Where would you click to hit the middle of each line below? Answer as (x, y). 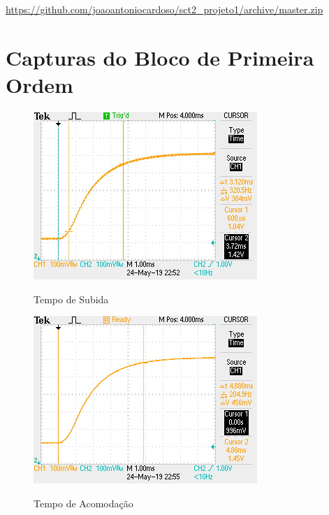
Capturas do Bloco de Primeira (160, 57)
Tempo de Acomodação (83, 503)
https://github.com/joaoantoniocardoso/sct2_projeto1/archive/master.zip (164, 9)
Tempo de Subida (71, 299)
